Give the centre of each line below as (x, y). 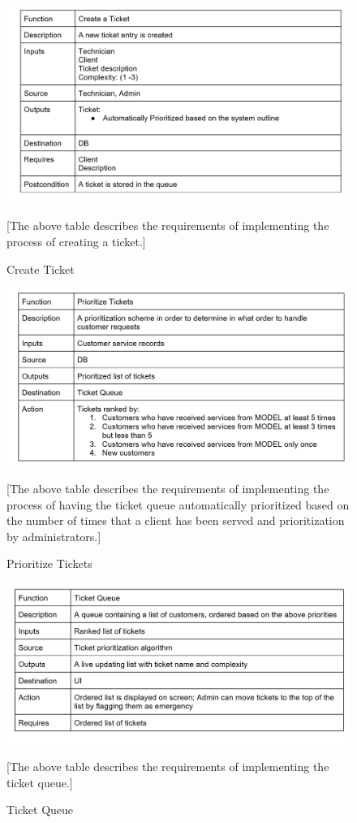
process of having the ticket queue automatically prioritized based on (178, 504)
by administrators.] (54, 536)
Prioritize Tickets (49, 563)
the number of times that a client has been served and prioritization (176, 520)
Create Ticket (41, 269)
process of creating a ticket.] (76, 241)
